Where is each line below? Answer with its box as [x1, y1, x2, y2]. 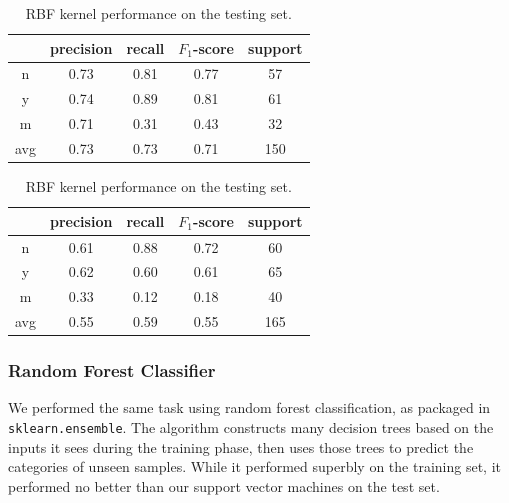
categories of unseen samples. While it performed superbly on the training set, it [8, 456, 501, 477]
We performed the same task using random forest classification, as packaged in [8, 397, 491, 418]
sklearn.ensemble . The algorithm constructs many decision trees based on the [8, 416, 494, 437]
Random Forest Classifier [8, 358, 216, 383]
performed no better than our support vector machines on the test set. [8, 475, 440, 496]
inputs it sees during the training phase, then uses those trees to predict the [8, 436, 474, 457]
